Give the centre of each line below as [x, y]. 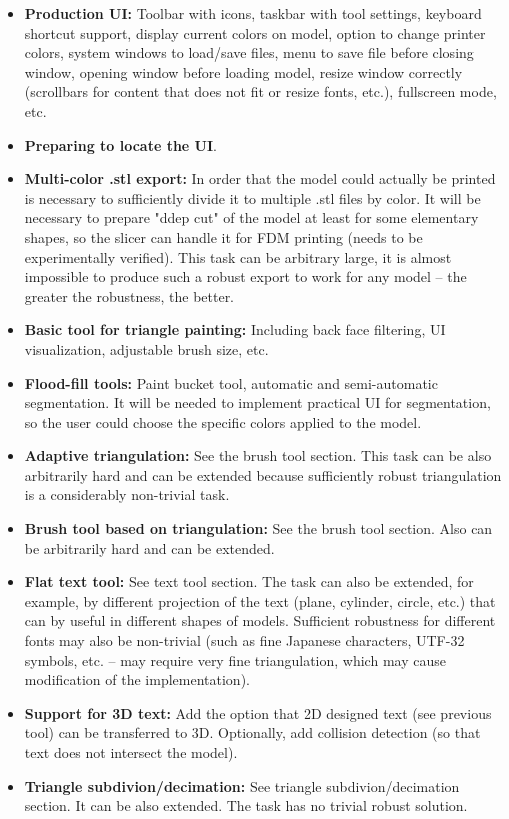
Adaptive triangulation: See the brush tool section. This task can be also [258, 455]
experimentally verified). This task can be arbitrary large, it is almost [238, 256]
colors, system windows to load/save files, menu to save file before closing [249, 52]
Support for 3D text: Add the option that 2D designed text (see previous [258, 712]
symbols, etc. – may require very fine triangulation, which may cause [235, 659]
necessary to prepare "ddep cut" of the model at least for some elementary [251, 217]
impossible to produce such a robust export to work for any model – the [245, 276]
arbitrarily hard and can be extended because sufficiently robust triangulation [263, 474]
